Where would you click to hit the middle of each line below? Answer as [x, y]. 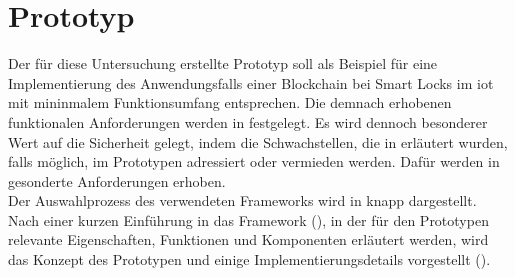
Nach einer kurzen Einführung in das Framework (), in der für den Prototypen [248, 219]
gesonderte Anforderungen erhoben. [117, 180]
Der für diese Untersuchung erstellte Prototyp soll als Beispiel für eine [223, 63]
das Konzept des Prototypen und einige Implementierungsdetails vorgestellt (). [249, 259]
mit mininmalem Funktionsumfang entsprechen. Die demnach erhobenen [230, 102]
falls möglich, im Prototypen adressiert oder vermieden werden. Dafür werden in [254, 161]
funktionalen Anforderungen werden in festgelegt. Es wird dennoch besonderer [248, 121]
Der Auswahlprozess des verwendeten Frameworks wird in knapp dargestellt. [242, 200]
